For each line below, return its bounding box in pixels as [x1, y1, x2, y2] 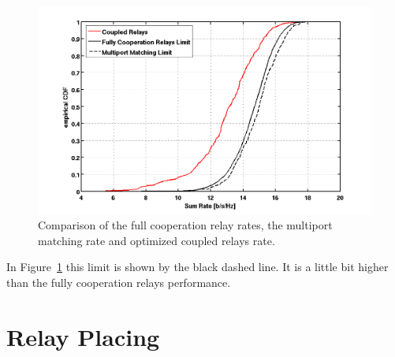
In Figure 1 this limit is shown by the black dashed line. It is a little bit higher [6, 258, 389, 275]
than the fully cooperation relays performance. [6, 274, 231, 291]
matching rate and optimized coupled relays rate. [38, 232, 275, 248]
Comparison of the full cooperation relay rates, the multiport [38, 217, 333, 233]
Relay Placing [6, 320, 160, 352]
